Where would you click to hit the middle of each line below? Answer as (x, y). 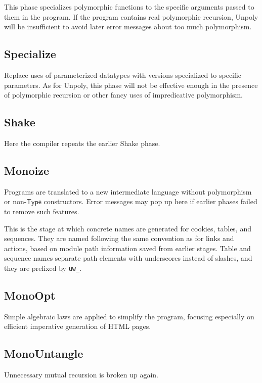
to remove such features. (42, 211)
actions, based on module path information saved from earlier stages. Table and (127, 248)
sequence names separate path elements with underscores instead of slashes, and (128, 258)
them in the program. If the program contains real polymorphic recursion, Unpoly (131, 16)
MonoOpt (30, 295)
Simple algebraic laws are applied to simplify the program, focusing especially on (129, 316)
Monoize (27, 170)
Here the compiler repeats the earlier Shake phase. (82, 143)
